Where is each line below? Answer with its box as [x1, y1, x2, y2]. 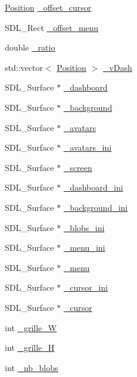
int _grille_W [5, 321, 57, 334]
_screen [63, 161, 92, 173]
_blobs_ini [63, 221, 105, 233]
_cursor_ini [63, 281, 108, 294]
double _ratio [5, 41, 55, 54]
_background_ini [63, 201, 128, 213]
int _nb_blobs [5, 361, 58, 373]
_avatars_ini [63, 141, 112, 154]
